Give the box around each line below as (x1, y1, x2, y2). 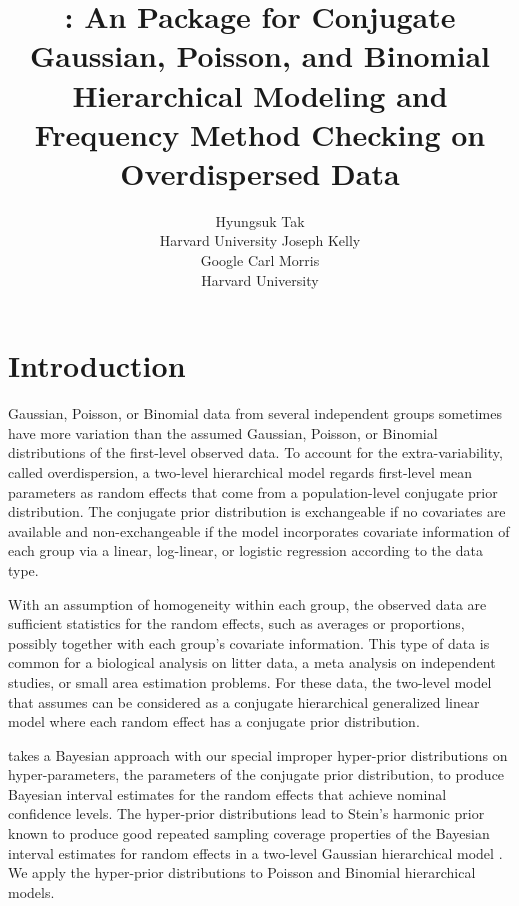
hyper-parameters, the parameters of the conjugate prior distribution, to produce (8, 764, 505, 785)
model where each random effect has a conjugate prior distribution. (8, 711, 420, 732)
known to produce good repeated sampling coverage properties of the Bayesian (8, 823, 490, 844)
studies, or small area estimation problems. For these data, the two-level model (8, 671, 492, 692)
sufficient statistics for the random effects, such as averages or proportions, (8, 613, 465, 634)
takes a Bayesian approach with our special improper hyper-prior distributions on (8, 744, 508, 765)
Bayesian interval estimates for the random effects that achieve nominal (8, 783, 447, 804)
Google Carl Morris (200, 250, 320, 271)
